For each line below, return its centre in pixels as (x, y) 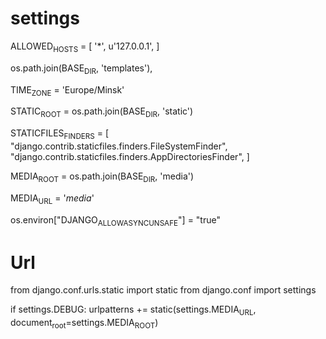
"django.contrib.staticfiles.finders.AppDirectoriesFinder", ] (130, 156)
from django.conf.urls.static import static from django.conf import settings (163, 290)
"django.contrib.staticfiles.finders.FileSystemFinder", (119, 146)
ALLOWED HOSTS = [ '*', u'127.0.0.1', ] (85, 47)
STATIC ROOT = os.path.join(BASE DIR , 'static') (102, 112)
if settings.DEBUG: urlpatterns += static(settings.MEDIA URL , (133, 310)
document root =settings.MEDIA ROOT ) (84, 324)
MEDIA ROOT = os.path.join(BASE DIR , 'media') (102, 177)
